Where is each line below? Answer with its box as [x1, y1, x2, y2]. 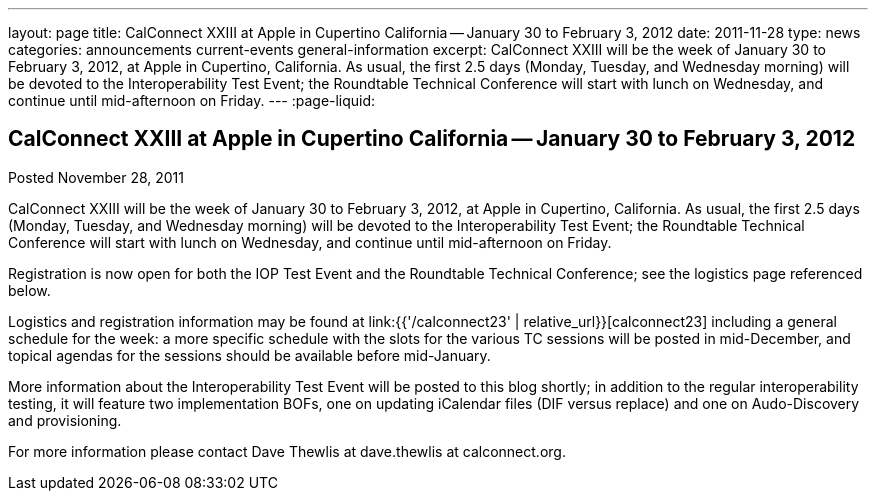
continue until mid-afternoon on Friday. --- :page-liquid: [8, 92, 376, 109]
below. [8, 281, 51, 299]
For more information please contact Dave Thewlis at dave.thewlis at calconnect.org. [8, 442, 566, 460]
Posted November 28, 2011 [8, 168, 185, 186]
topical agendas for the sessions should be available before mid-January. [8, 346, 491, 364]
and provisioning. [8, 411, 122, 429]
